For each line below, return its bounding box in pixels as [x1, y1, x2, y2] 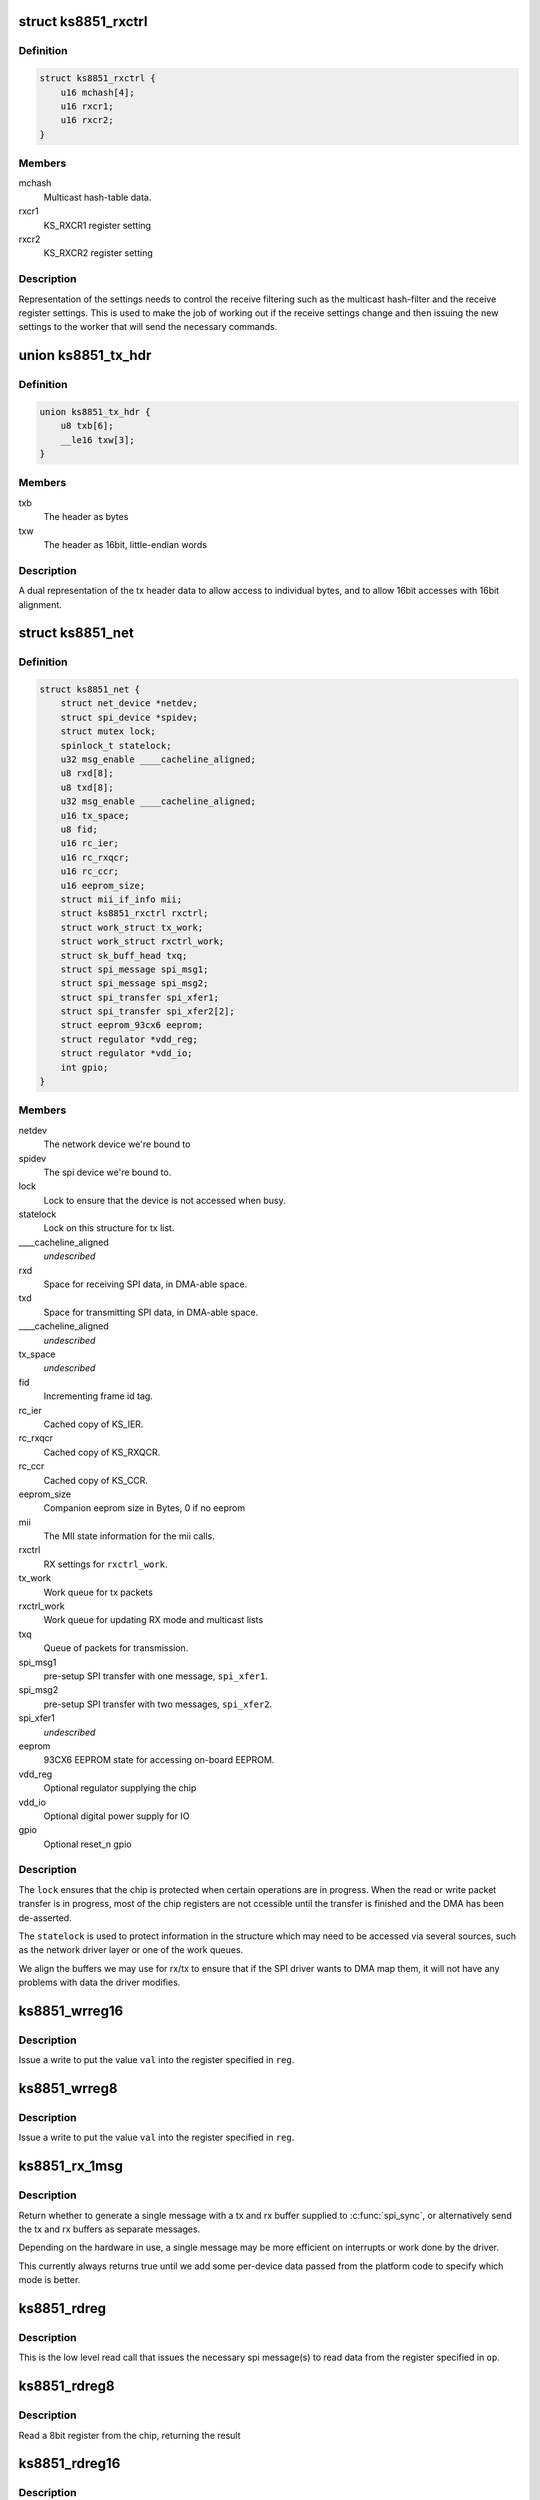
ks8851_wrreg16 [18, 2002, 124, 2019]
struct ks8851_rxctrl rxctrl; [60, 908, 209, 919]
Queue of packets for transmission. [43, 1642, 189, 1654]
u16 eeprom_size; [60, 880, 146, 891]
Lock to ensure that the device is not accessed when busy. [43, 1194, 286, 1206]
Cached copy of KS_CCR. [43, 1474, 149, 1486]
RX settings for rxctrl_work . [43, 1558, 168, 1570]
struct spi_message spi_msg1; [60, 963, 209, 975]
